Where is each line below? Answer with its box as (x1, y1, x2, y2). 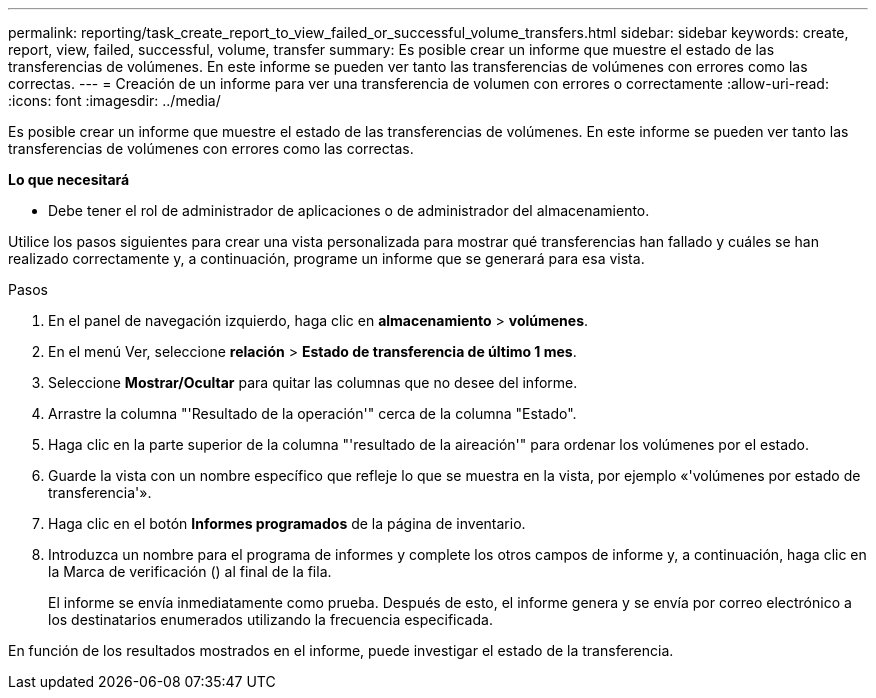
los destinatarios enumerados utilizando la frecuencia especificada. (48, 611, 493, 628)
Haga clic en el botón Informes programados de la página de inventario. (48, 515, 526, 532)
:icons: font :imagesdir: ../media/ (8, 92, 221, 109)
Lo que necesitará (8, 171, 130, 188)
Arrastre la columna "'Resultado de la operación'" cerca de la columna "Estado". (48, 405, 577, 422)
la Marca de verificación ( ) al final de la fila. (48, 563, 332, 580)
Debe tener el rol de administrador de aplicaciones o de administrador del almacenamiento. (48, 202, 650, 219)
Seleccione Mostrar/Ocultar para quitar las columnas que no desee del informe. (48, 374, 578, 391)
